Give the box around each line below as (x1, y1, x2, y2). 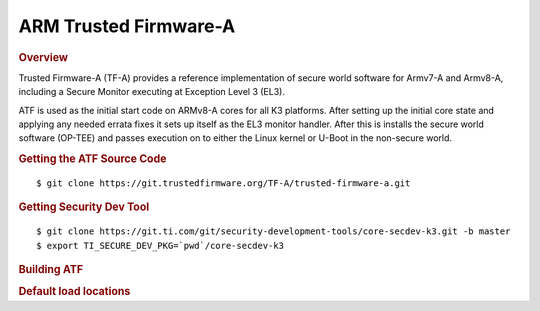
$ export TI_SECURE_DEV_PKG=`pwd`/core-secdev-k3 (36, 240, 285, 251)
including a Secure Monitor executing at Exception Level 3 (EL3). (18, 86, 285, 98)
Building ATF (18, 263, 84, 277)
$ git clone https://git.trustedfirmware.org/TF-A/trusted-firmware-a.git (36, 178, 411, 189)
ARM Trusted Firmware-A (18, 15, 236, 37)
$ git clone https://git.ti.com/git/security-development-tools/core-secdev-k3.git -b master (36, 226, 511, 237)
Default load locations (18, 285, 131, 299)
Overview (18, 50, 69, 64)
